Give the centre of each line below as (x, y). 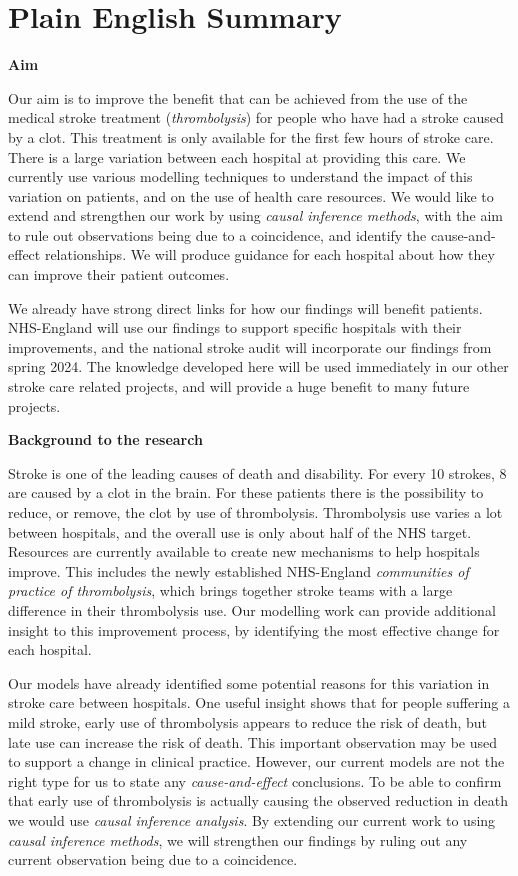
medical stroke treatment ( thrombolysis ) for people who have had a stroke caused (256, 117)
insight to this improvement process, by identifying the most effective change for (254, 629)
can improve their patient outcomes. (119, 274)
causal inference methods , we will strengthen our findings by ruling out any (238, 839)
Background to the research (105, 439)
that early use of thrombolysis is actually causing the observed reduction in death (258, 800)
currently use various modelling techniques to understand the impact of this (240, 176)
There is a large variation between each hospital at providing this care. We (237, 156)
